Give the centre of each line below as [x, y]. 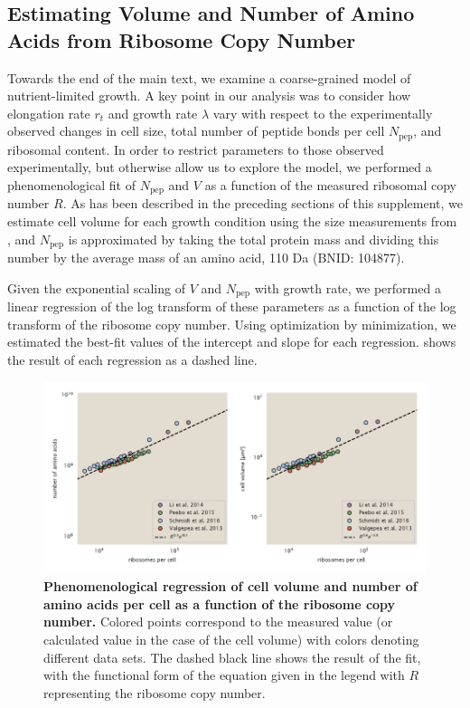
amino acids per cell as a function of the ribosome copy [220, 603]
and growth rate [153, 113]
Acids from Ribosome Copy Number [182, 39]
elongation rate [49, 113]
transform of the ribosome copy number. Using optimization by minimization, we [232, 324]
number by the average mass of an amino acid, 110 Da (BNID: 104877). [206, 258]
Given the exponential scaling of [96, 287]
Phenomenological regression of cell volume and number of [230, 586]
